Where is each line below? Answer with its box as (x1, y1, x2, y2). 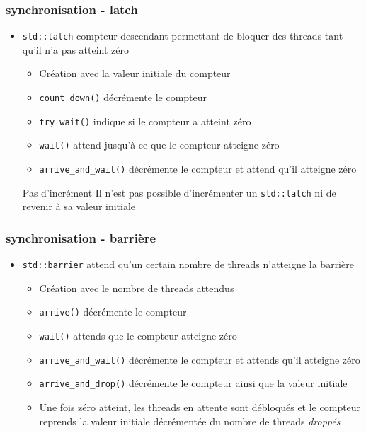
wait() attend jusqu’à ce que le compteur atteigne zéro (39, 137, 280, 152)
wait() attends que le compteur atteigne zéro (39, 328, 237, 343)
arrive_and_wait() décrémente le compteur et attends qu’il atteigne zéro (39, 352, 360, 366)
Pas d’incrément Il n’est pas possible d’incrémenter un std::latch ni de (22, 185, 336, 200)
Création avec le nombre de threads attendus (39, 280, 234, 295)
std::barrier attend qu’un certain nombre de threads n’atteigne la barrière (22, 257, 354, 272)
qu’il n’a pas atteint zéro (22, 42, 130, 57)
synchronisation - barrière (6, 229, 156, 246)
